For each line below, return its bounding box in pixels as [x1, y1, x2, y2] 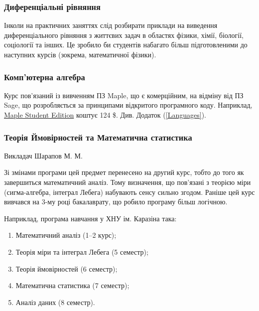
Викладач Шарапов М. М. [4, 150, 83, 160]
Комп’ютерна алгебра [4, 70, 85, 83]
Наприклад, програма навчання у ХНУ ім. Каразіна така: [4, 213, 177, 223]
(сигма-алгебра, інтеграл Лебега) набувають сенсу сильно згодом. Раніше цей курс [4, 186, 255, 197]
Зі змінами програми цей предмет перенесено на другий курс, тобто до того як [4, 167, 244, 177]
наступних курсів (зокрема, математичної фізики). [4, 49, 156, 59]
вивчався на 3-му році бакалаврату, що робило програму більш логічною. [4, 196, 228, 207]
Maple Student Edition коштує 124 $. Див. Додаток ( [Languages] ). [4, 110, 206, 120]
